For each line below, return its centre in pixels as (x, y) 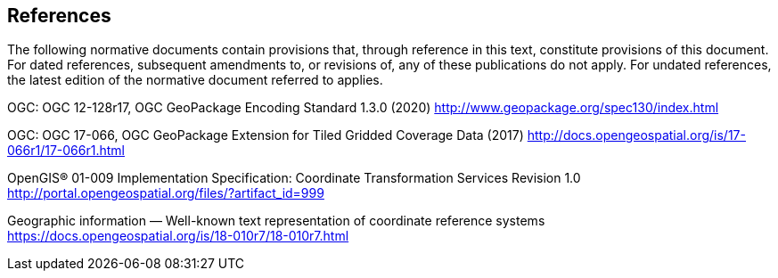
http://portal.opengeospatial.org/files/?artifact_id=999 (166, 193)
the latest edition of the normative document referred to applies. (195, 80)
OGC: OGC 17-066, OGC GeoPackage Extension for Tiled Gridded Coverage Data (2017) (266, 135)
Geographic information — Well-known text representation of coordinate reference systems (276, 221)
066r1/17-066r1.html (66, 151)
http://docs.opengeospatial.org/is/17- (636, 135)
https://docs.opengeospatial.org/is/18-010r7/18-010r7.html (178, 236)
